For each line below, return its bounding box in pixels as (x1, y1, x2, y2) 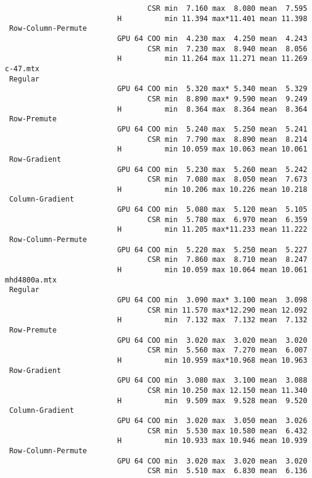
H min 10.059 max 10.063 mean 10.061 (117, 145, 308, 154)
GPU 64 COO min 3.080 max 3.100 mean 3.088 (117, 376, 308, 385)
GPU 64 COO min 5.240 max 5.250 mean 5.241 (117, 124, 308, 133)
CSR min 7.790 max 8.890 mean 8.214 (147, 135, 308, 144)
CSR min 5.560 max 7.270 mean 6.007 (147, 346, 308, 355)
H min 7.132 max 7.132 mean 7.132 (117, 316, 308, 325)
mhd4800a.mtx (5, 275, 57, 284)
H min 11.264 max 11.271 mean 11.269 (117, 54, 308, 63)
